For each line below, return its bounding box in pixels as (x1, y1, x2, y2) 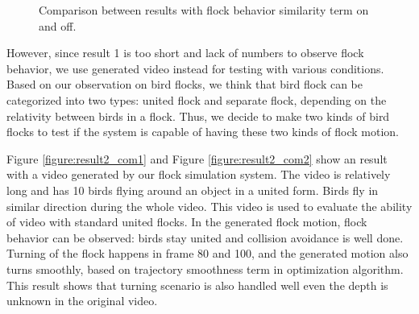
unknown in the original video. (6, 292, 158, 309)
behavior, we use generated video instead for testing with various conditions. (6, 60, 384, 76)
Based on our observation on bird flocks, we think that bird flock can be (6, 76, 363, 93)
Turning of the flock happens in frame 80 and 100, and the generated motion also (6, 245, 409, 262)
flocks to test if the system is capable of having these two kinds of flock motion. (6, 123, 399, 140)
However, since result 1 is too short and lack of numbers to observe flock (6, 44, 364, 61)
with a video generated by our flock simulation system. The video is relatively (6, 166, 391, 183)
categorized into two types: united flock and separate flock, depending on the (6, 91, 387, 108)
